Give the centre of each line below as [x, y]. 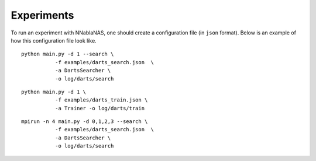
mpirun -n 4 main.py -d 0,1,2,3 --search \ [85, 122]
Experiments [42, 15]
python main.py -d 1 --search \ [68, 54]
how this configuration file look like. [54, 40]
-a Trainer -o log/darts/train [100, 108]
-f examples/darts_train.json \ [101, 100]
